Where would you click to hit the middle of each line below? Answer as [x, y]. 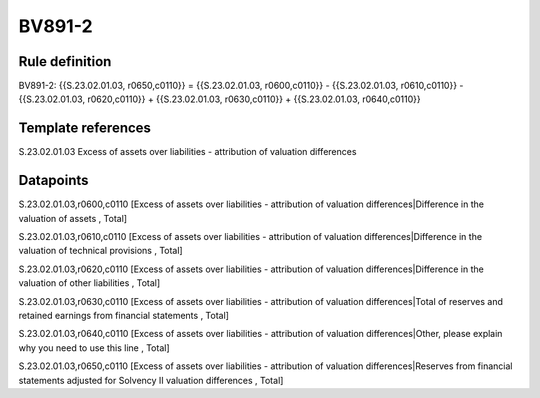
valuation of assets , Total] [73, 218]
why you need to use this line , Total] [94, 347]
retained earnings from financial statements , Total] [124, 315]
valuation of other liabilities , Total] [89, 283]
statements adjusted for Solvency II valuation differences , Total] [151, 380]
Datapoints [53, 180]
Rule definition [65, 61]
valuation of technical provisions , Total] [101, 251]
